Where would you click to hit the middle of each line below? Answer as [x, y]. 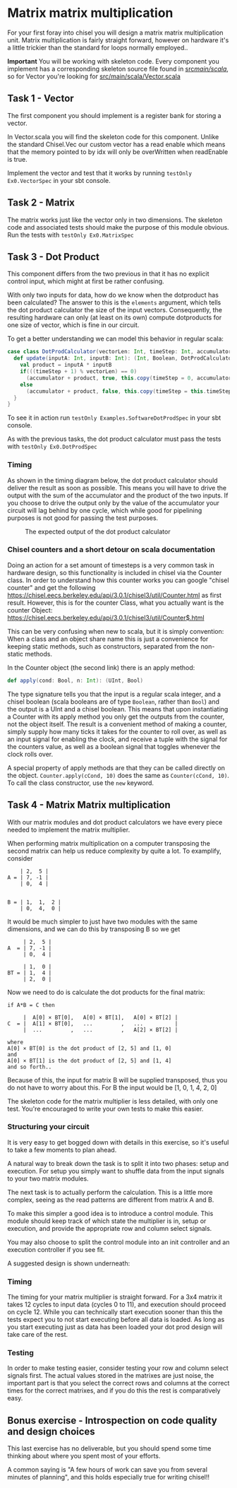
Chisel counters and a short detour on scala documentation [111, 550]
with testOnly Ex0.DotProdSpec [52, 447]
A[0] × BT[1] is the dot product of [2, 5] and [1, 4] [90, 1061]
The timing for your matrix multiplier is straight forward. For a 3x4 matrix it [115, 1297]
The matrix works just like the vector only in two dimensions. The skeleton [115, 220]
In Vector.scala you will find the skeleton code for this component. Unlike [113, 136]
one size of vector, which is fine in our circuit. [73, 325]
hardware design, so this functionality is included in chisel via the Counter [115, 572]
